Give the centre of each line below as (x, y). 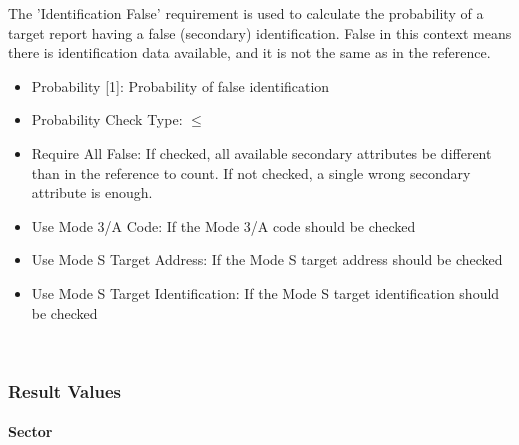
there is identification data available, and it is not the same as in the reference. (249, 52)
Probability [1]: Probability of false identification (180, 85)
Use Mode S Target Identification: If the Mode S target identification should (265, 292)
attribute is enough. (92, 192)
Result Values (64, 390)
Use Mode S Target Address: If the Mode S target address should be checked (267, 259)
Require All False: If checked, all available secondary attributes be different (261, 152)
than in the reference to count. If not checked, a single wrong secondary (251, 172)
